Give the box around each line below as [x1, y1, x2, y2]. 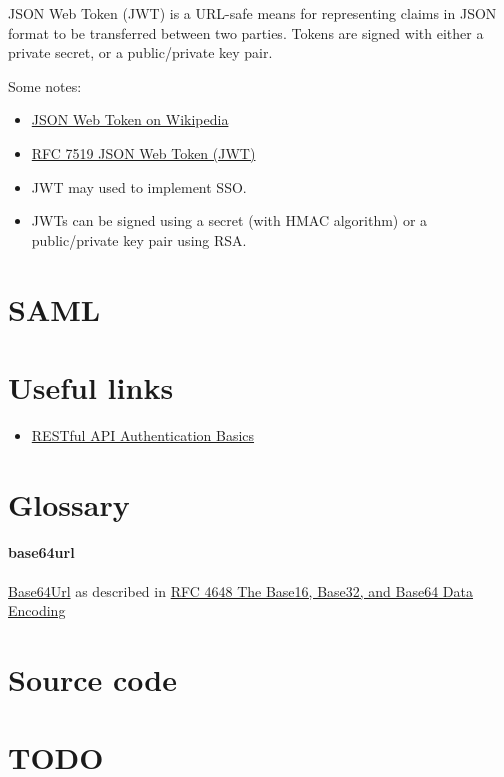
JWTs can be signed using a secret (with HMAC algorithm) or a [31, 210, 428, 231]
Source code [8, 658, 177, 699]
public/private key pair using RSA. [31, 229, 247, 250]
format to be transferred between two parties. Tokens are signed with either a [8, 22, 484, 43]
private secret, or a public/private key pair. [8, 42, 273, 63]
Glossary [8, 483, 130, 524]
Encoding [8, 600, 66, 621]
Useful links [8, 366, 174, 407]
